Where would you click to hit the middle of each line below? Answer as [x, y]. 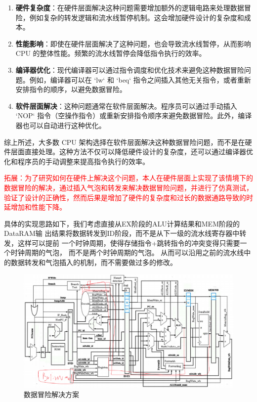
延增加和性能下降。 [35, 207]
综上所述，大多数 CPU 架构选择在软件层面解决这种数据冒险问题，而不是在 [125, 142]
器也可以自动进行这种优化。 [61, 125]
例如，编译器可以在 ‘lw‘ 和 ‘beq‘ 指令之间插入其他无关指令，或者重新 [140, 79]
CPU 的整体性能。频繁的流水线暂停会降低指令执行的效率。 [111, 53]
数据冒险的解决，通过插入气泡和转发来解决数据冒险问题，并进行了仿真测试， [128, 187]
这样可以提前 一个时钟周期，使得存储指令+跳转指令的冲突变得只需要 [129, 243]
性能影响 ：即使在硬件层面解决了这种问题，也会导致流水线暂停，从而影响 [133, 43]
